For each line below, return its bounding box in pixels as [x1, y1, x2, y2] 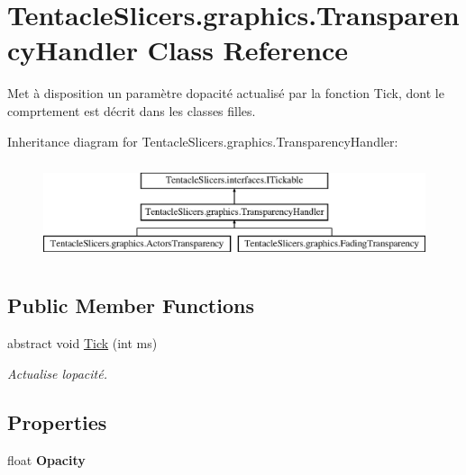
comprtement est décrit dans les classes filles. [7, 101, 256, 120]
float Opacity [7, 450, 86, 469]
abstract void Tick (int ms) [7, 334, 158, 353]
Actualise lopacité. [7, 363, 107, 382]
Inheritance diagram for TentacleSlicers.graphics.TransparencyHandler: [7, 131, 398, 150]
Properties [7, 408, 107, 435]
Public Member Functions [7, 291, 254, 319]
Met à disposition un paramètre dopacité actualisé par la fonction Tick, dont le [7, 84, 444, 103]
